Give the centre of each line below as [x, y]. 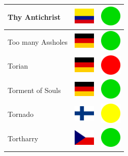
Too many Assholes [38, 41]
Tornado [21, 114]
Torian [18, 66]
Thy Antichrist [34, 17]
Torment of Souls [34, 90]
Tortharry [23, 138]
